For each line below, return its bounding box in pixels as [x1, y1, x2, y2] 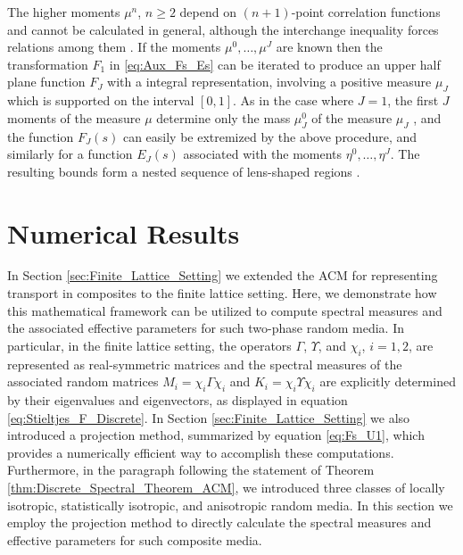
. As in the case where [233, 91, 354, 110]
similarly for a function [7, 145, 133, 163]
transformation [7, 54, 88, 73]
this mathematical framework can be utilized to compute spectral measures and [7, 301, 442, 319]
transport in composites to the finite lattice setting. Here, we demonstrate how [7, 284, 437, 302]
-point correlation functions [291, 3, 441, 21]
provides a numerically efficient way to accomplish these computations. [7, 443, 394, 461]
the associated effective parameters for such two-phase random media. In [7, 319, 404, 337]
